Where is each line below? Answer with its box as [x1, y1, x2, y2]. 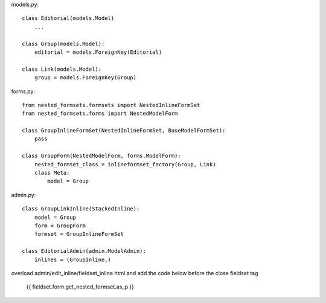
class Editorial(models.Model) [22, 15, 115, 22]
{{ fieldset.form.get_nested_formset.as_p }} [26, 283, 134, 290]
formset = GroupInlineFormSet [34, 230, 124, 238]
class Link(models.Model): [22, 65, 102, 73]
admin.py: [11, 191, 36, 198]
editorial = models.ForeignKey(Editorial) [34, 48, 162, 56]
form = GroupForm [34, 222, 86, 229]
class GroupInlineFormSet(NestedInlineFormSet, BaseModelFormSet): [22, 127, 226, 134]
